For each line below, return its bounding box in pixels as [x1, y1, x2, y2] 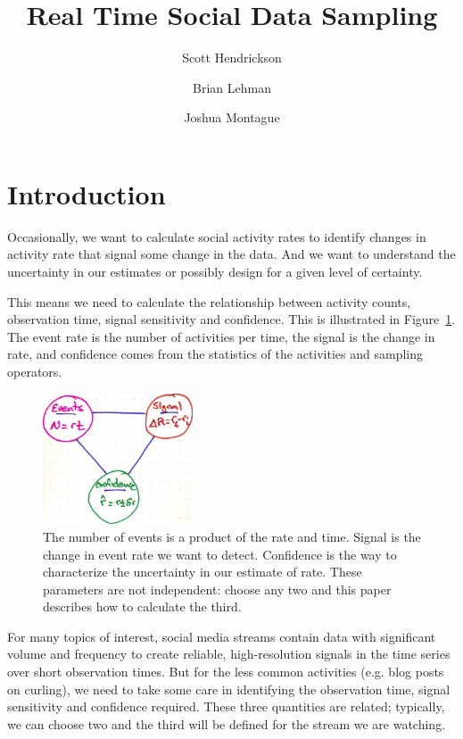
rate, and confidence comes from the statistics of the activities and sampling [7, 345, 424, 363]
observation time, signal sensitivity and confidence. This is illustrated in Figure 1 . [7, 310, 456, 328]
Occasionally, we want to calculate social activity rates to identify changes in [7, 227, 426, 245]
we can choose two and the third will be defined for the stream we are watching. [7, 714, 446, 733]
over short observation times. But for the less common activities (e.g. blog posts [7, 662, 444, 681]
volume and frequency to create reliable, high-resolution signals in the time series [7, 644, 451, 663]
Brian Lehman [193, 78, 271, 96]
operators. [7, 362, 62, 380]
